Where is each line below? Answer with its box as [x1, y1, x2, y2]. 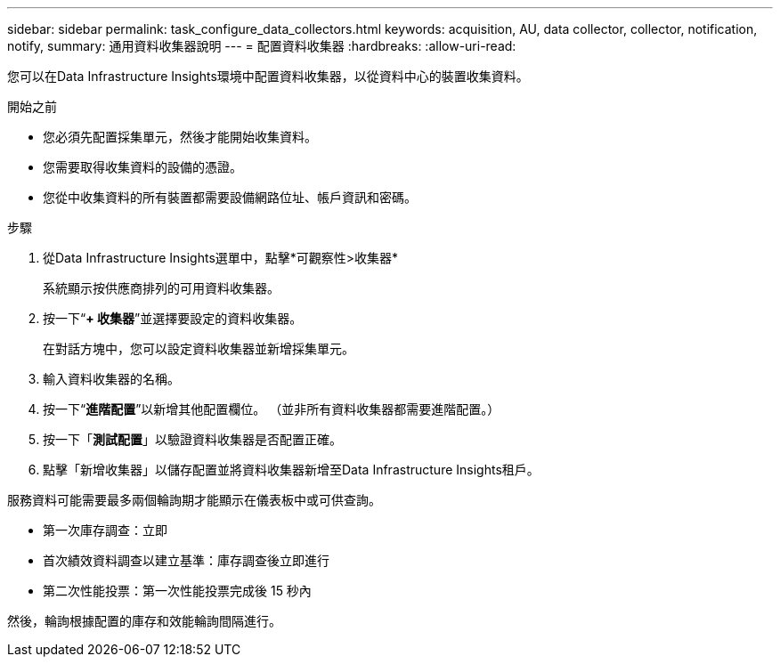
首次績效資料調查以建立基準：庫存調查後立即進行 [43, 553, 329, 568]
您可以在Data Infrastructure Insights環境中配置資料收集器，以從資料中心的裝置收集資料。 [7, 69, 529, 84]
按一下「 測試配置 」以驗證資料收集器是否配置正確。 [43, 432, 342, 447]
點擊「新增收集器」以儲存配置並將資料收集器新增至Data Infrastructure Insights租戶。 [43, 462, 540, 477]
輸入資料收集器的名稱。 [43, 371, 180, 386]
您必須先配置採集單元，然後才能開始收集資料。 [43, 129, 317, 144]
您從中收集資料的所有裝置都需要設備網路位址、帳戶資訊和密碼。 [43, 190, 417, 205]
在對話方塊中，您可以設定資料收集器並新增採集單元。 [43, 341, 354, 356]
